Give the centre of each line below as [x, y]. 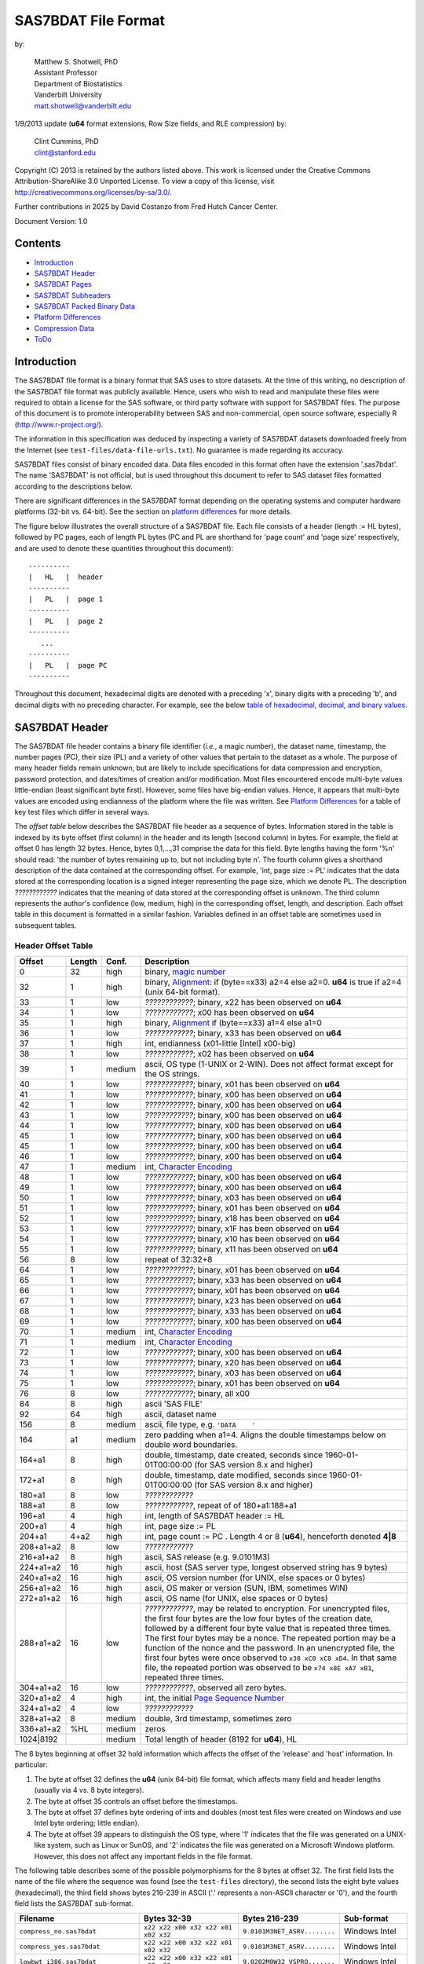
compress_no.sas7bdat [58, 1931]
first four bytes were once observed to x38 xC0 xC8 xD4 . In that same [270, 1658]
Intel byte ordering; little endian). [87, 1823]
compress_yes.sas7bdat [60, 1946]
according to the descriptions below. [73, 486]
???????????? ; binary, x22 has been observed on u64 [243, 1002]
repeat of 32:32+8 [179, 1259]
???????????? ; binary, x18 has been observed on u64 [243, 1218]
